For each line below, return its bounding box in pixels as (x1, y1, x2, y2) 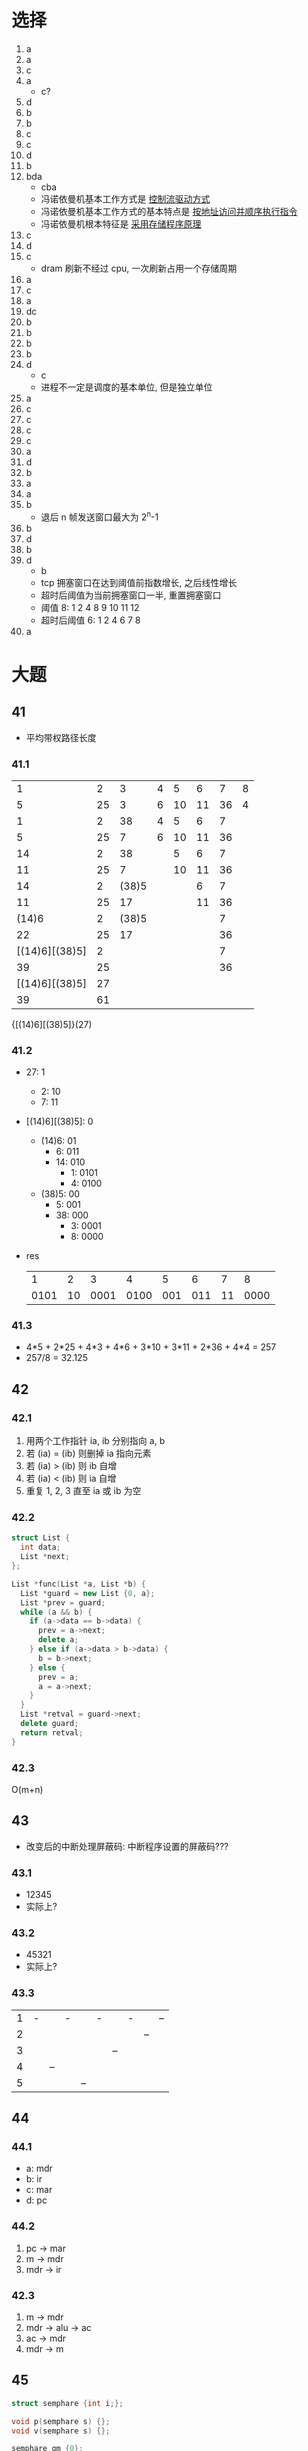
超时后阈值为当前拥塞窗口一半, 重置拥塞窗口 (40, 589, 222, 601)
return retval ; (20, 1727, 84, 1738)
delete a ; (37, 1635, 79, 1645)
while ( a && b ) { (20, 1607, 93, 1617)
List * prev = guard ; (20, 1597, 106, 1608)
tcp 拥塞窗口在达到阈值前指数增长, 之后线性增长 (40, 576, 238, 588)
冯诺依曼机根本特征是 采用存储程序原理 (40, 217, 202, 230)
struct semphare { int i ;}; (11, 2398, 124, 2408)
